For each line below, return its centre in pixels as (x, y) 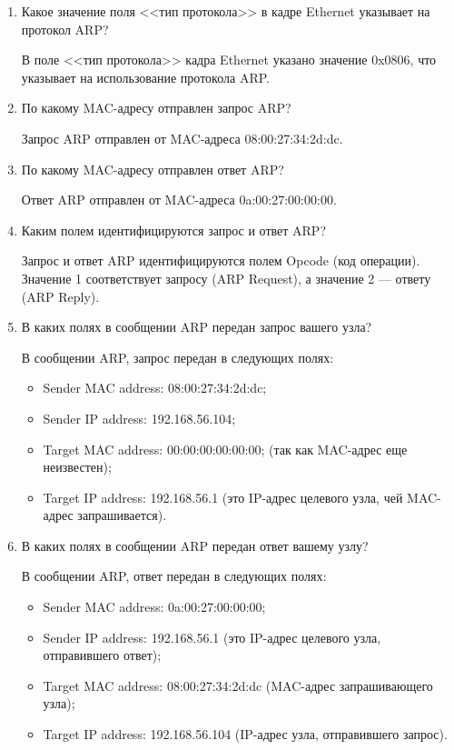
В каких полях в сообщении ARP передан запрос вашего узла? (197, 327)
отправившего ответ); (102, 655)
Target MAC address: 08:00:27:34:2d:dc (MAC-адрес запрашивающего (238, 685)
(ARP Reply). (60, 296)
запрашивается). (122, 515)
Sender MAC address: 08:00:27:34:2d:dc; (155, 388)
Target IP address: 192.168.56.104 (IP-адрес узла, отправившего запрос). (245, 734)
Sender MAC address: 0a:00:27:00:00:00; (154, 607)
